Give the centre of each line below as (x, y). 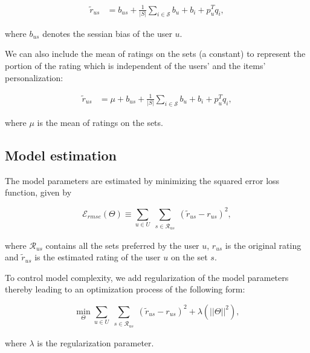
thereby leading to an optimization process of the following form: (125, 289)
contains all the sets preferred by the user (122, 245)
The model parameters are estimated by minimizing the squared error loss (142, 180)
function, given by (38, 192)
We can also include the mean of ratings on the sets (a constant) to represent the (155, 54)
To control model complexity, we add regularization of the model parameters (147, 277)
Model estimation (61, 155)
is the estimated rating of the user (98, 257)
